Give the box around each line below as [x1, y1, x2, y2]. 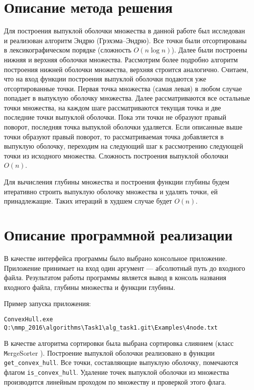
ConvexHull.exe [4, 315, 53, 323]
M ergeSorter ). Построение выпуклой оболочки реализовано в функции [4, 347, 215, 358]
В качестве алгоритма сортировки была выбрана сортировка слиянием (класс [4, 338, 234, 348]
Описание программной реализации [4, 225, 233, 244]
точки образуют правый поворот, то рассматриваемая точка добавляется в [4, 131, 224, 141]
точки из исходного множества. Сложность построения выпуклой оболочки [4, 150, 229, 160]
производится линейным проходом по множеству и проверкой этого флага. [4, 376, 227, 387]
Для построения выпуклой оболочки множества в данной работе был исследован [4, 26, 245, 36]
